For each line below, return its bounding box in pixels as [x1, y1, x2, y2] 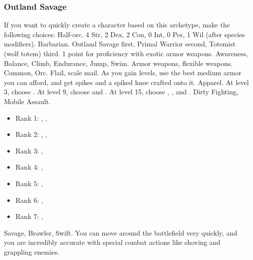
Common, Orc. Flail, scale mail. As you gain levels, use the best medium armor [4, 67, 242, 78]
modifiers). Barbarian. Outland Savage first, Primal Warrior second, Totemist [4, 39, 236, 49]
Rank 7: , [15, 211, 43, 221]
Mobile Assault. [4, 96, 51, 106]
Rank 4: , [15, 162, 43, 172]
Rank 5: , [15, 178, 43, 188]
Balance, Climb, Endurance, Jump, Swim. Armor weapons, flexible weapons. [4, 58, 233, 68]
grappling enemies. [4, 246, 59, 257]
